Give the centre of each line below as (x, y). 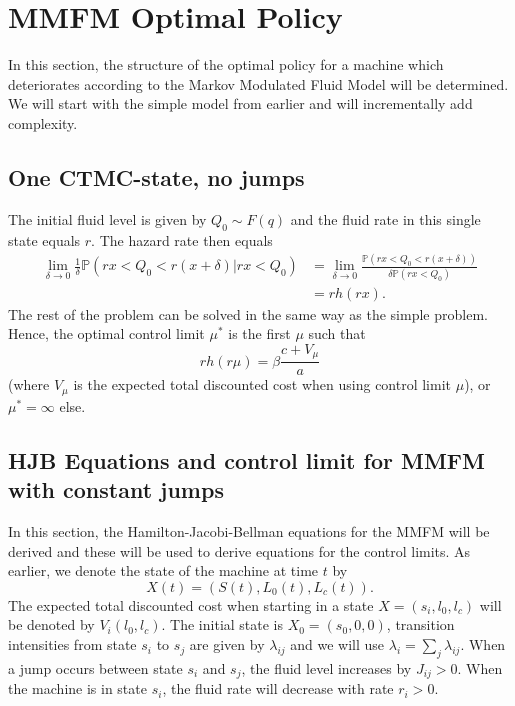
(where (29, 384)
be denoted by (51, 624)
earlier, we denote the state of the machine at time (163, 570)
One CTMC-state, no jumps (156, 176)
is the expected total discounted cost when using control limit (262, 384)
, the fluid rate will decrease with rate (278, 688)
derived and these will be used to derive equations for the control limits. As (239, 550)
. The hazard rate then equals (182, 239)
